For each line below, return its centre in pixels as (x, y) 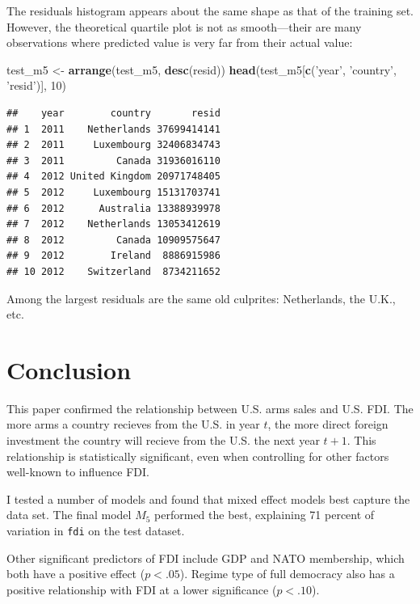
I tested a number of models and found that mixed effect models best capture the (208, 498)
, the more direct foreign (328, 424)
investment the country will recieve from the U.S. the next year (163, 440)
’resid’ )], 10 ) (37, 85)
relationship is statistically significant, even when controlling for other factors (198, 456)
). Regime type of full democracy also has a (287, 574)
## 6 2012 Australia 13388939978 (113, 208)
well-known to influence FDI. (78, 472)
